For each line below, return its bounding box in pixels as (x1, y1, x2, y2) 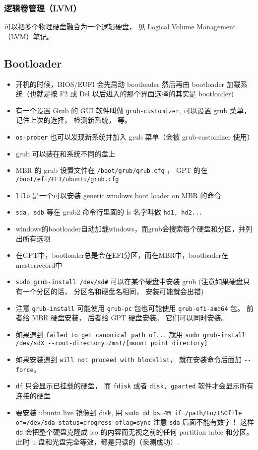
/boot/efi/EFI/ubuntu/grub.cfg (15, 175, 119, 183)
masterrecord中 (15, 259, 63, 270)
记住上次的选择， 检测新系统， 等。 (15, 115, 132, 125)
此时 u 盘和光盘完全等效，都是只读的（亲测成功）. (15, 436, 179, 447)
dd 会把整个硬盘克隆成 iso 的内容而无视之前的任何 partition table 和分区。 (15, 426, 254, 437)
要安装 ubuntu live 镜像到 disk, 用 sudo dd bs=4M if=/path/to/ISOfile (15, 407, 242, 417)
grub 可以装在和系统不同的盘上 (15, 148, 116, 158)
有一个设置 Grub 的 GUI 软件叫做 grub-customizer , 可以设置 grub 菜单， (15, 105, 251, 115)
